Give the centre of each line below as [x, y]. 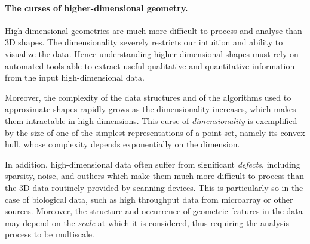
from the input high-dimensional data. [75, 77]
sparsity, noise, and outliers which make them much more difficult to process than [155, 176]
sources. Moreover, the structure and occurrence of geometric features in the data [154, 211]
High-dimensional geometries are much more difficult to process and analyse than [154, 30]
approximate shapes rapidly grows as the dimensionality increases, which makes [151, 109]
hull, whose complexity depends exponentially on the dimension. [122, 144]
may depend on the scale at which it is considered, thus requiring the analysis [147, 222]
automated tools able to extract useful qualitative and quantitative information [150, 65]
